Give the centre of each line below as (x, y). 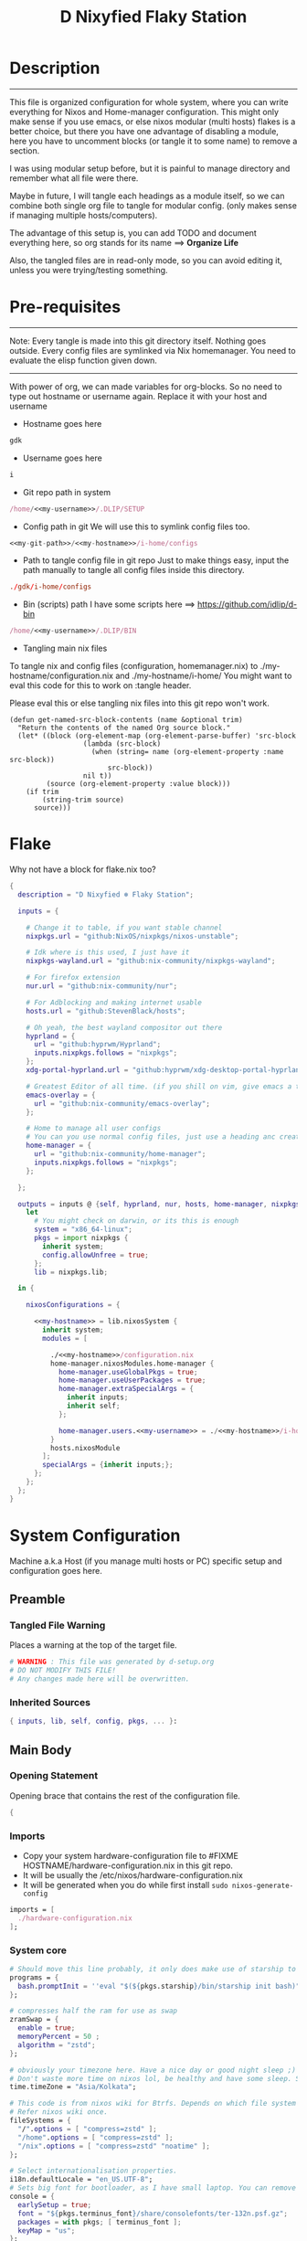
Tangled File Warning (58, 1625)
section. (25, 150)
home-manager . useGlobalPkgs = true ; (128, 1372)
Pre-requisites (65, 307)
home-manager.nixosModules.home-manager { (132, 1364)
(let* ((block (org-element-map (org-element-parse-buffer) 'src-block (157, 736)
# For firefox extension (73, 978)
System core (38, 1950)
